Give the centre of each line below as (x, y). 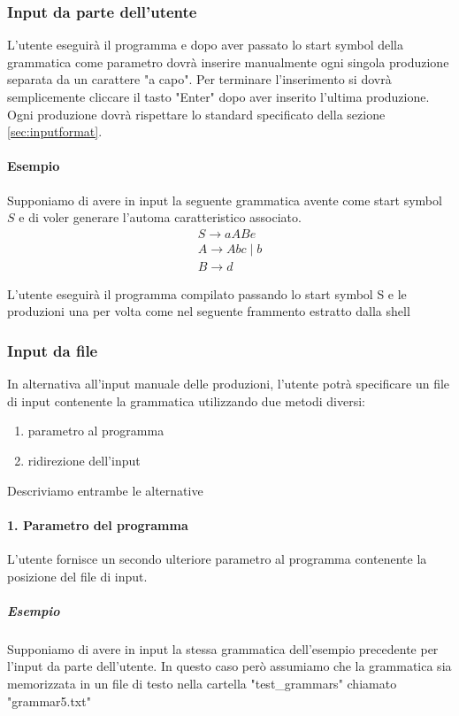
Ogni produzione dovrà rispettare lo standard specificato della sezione (196, 114)
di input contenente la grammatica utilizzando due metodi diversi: (187, 400)
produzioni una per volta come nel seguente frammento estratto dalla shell (209, 311)
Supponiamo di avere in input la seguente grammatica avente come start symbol (225, 200)
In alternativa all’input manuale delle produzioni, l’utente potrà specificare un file (229, 384)
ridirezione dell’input (84, 461)
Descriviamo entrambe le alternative (105, 490)
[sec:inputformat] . (55, 131)
